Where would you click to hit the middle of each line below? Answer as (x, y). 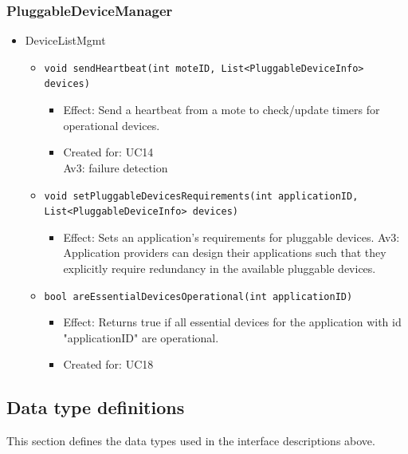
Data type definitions (96, 407)
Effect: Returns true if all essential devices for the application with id (232, 322)
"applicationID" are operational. (141, 337)
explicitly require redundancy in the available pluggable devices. (220, 268)
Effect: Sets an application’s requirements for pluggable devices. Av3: (231, 237)
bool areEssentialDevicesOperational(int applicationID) (198, 296)
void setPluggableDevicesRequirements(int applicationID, (201, 196)
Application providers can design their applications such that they (225, 253)
